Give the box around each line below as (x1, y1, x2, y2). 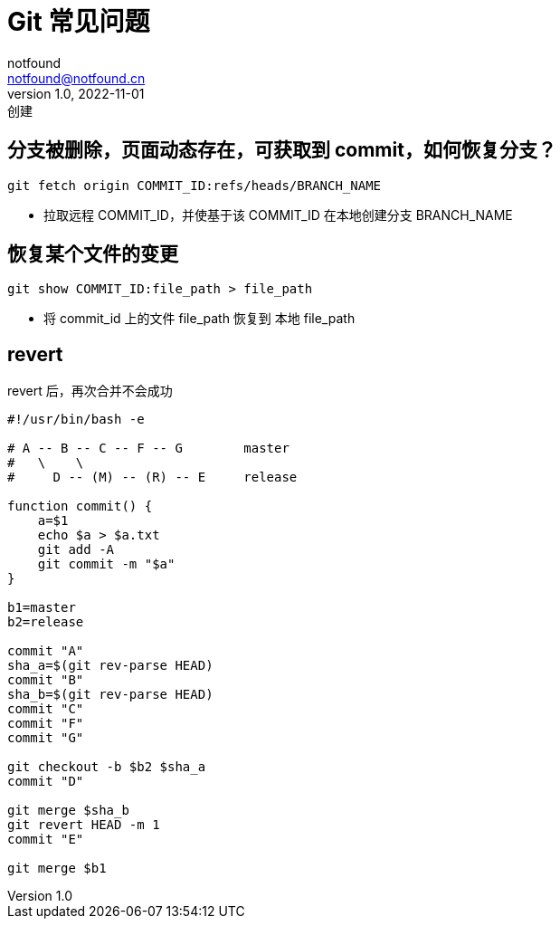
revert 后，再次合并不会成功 (7, 383, 173, 399)
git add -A (37, 542, 115, 558)
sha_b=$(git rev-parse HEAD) (7, 687, 214, 702)
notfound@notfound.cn (7, 70, 146, 86)
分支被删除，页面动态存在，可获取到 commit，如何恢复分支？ (7, 138, 556, 162)
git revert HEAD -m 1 (7, 817, 160, 833)
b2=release (7, 615, 84, 630)
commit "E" (7, 832, 84, 847)
